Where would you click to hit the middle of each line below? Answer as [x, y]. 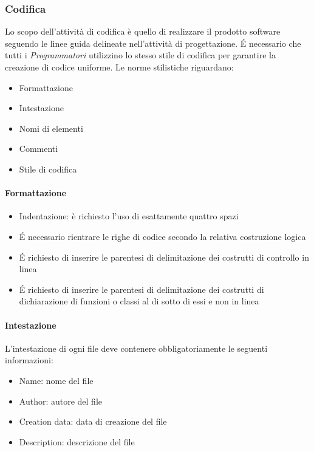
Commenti [39, 149]
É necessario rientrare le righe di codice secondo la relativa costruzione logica [162, 236]
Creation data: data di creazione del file [93, 421]
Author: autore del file [61, 401]
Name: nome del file [56, 380]
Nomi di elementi [51, 128]
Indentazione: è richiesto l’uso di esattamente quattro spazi [129, 216]
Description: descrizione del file [77, 441]
